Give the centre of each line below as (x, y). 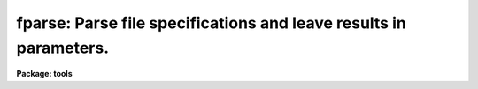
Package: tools (44, 74)
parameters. (63, 48)
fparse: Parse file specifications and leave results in (211, 23)
